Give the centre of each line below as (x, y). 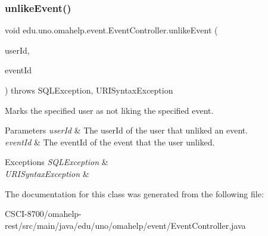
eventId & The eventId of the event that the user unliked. (110, 142)
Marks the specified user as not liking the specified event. (109, 110)
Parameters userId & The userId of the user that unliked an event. (127, 130)
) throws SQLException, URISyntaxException (89, 90)
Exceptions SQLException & (57, 162)
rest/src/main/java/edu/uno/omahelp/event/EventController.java (125, 225)
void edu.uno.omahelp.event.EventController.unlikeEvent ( (111, 30)
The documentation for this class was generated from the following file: (134, 193)
